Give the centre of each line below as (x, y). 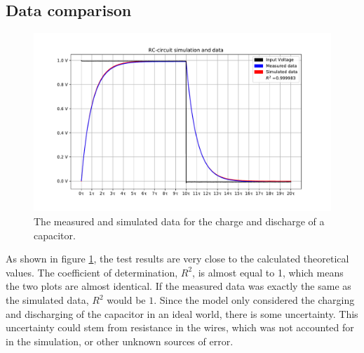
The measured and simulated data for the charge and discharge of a (179, 221)
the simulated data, (47, 300)
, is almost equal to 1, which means (268, 272)
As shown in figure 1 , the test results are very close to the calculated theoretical (177, 259)
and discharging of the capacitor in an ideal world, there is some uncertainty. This (182, 313)
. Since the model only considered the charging (254, 300)
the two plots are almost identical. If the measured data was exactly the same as (178, 286)
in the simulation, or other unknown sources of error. (120, 341)
